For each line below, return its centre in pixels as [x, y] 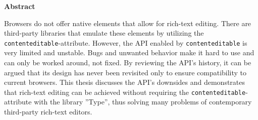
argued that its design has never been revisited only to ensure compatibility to [125, 72]
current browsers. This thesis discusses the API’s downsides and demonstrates [125, 82]
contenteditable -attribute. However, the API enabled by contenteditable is [126, 42]
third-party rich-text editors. [48, 112]
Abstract [20, 6]
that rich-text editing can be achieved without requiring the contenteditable [125, 92]
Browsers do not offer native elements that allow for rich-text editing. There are [128, 23]
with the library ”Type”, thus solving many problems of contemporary [143, 102]
